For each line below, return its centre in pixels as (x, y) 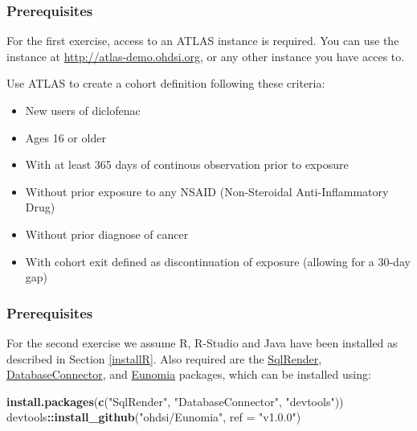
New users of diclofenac (83, 110)
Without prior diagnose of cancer (107, 234)
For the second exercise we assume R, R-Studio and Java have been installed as (202, 342)
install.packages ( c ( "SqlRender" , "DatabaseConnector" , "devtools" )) (175, 401)
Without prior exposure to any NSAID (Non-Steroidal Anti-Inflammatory (207, 191)
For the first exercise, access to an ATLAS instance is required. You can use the (203, 41)
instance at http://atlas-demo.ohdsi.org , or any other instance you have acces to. (206, 56)
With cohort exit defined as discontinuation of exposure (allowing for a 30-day (218, 261)
